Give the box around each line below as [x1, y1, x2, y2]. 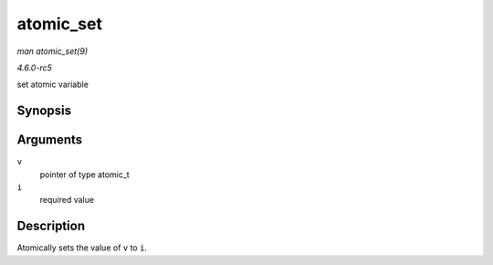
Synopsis [16, 103, 72, 119]
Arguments [16, 132, 83, 148]
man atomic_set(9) [16, 46, 89, 57]
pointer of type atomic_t [39, 169, 130, 180]
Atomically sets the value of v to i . [16, 242, 148, 253]
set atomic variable [16, 79, 89, 90]
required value [39, 195, 95, 206]
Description [16, 218, 86, 234]
